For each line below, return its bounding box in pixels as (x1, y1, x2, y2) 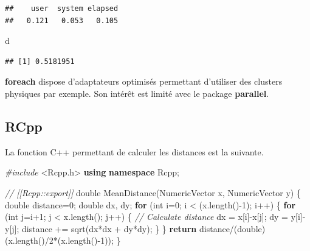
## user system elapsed (5, 4, 119, 13)
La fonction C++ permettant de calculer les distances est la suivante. (5, 145, 264, 158)
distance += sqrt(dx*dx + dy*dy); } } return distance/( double (22, 222, 262, 235)
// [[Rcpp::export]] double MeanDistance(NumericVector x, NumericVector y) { (5, 186, 301, 199)
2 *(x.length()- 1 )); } (49, 234, 121, 247)
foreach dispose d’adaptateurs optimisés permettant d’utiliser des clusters (5, 75, 283, 88)
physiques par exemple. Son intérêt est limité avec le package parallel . (5, 87, 269, 99)
